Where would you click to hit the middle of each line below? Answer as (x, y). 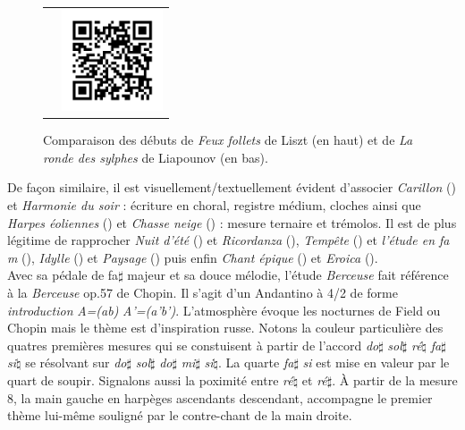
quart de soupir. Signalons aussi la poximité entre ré (150, 379)
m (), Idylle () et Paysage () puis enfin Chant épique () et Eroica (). (193, 257)
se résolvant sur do (76, 363)
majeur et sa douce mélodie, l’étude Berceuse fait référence (288, 275)
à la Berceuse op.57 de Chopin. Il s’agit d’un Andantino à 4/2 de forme (203, 292)
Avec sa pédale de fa (63, 275)
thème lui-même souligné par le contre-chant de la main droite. (180, 415)
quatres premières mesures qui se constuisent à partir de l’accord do (193, 345)
